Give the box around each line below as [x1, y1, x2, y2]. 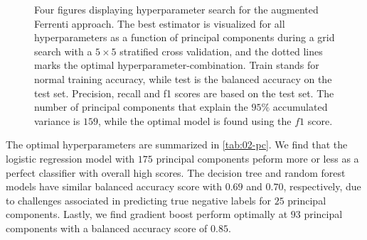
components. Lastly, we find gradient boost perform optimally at [6, 207, 288, 222]
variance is [34, 113, 80, 128]
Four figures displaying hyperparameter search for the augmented [34, 2, 319, 16]
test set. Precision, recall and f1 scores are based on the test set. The [34, 85, 334, 100]
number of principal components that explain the [34, 99, 248, 114]
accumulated [272, 99, 328, 114]
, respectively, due [283, 179, 361, 194]
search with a [34, 43, 92, 58]
